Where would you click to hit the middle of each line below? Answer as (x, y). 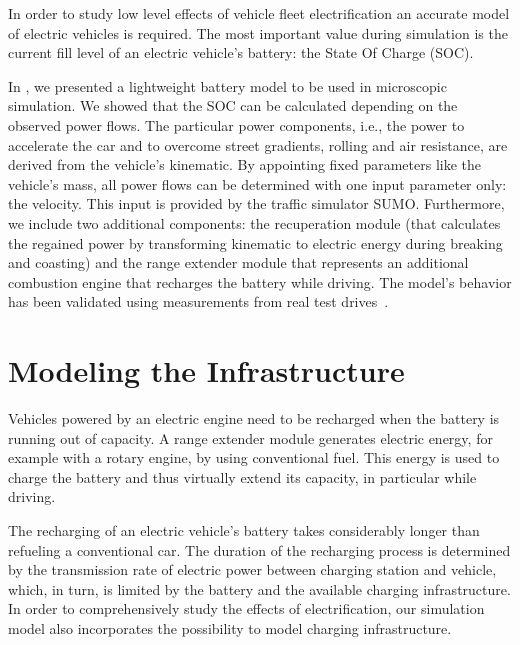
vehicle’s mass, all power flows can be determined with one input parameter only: (257, 183)
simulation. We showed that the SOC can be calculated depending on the (233, 105)
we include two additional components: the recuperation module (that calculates (254, 222)
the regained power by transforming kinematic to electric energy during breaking (255, 242)
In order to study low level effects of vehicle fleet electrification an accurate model (259, 13)
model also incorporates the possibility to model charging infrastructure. (230, 627)
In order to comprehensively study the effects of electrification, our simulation (246, 608)
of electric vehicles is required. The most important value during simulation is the (258, 32)
